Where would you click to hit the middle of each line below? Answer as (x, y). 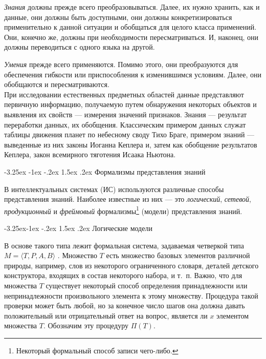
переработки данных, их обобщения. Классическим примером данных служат (125, 124)
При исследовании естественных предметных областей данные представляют (124, 94)
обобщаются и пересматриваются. (57, 84)
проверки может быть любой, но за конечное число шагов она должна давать (125, 305)
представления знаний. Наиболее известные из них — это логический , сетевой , (128, 199)
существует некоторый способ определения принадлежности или (147, 285)
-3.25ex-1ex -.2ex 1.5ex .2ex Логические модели (78, 228)
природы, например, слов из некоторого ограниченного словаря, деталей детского (131, 265)
